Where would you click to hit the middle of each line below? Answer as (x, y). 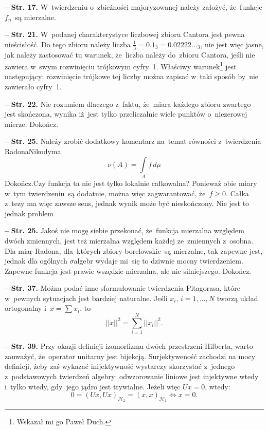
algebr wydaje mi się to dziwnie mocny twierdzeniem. (158, 261)
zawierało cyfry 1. (33, 87)
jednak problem (29, 213)
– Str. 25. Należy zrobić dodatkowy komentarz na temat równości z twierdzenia (133, 141)
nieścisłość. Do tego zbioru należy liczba (68, 44)
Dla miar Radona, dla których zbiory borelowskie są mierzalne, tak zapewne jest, (134, 250)
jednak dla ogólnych (36, 261)
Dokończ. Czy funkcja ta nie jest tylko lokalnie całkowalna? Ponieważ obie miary (131, 183)
